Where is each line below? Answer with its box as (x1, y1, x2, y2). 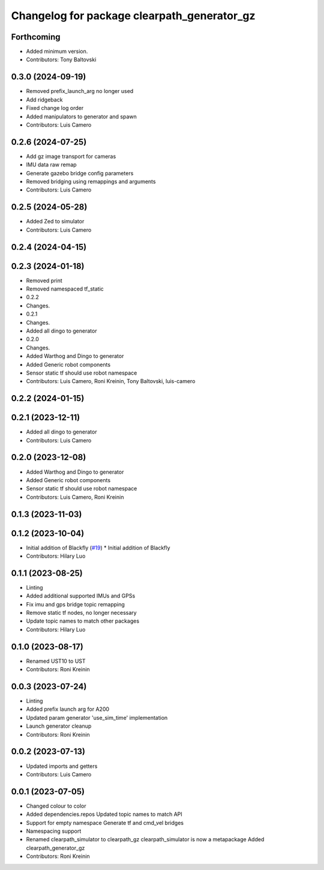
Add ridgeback (26, 96, 63, 103)
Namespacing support (26, 827, 82, 835)
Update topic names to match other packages (26, 617, 140, 624)
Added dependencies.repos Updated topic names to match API (26, 811, 182, 818)
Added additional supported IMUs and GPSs (26, 592, 136, 600)
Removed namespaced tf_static (26, 285, 104, 292)
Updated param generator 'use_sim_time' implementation (26, 714, 168, 721)
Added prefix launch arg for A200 (26, 705, 110, 713)
